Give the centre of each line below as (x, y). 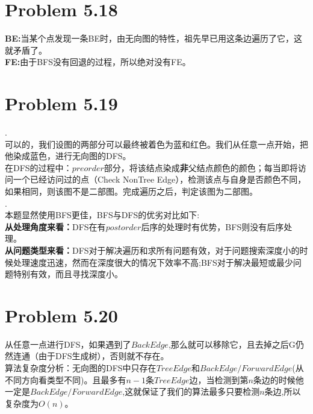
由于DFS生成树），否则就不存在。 (104, 356)
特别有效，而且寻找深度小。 (68, 274)
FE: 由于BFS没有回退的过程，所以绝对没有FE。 (98, 62)
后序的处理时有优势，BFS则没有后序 (212, 226)
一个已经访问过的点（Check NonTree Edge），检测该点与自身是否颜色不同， (160, 179)
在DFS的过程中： (39, 167)
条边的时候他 (278, 379)
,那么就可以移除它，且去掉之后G (232, 344)
